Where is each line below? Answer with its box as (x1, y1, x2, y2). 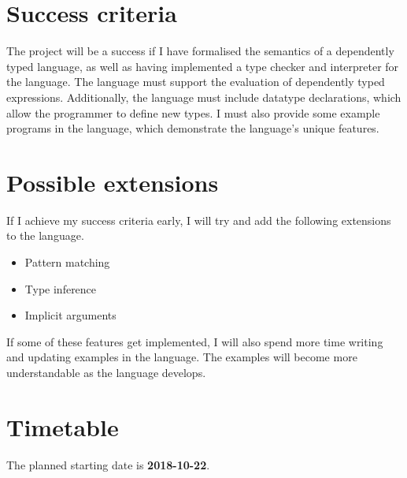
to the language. (6, 227, 84, 244)
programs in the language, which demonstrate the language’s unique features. (6, 120, 379, 136)
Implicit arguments (24, 307, 117, 323)
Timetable (6, 410, 119, 443)
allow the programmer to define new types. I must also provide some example (6, 104, 380, 121)
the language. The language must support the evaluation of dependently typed (6, 73, 385, 90)
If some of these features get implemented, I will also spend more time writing (6, 333, 383, 349)
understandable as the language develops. (6, 364, 206, 380)
